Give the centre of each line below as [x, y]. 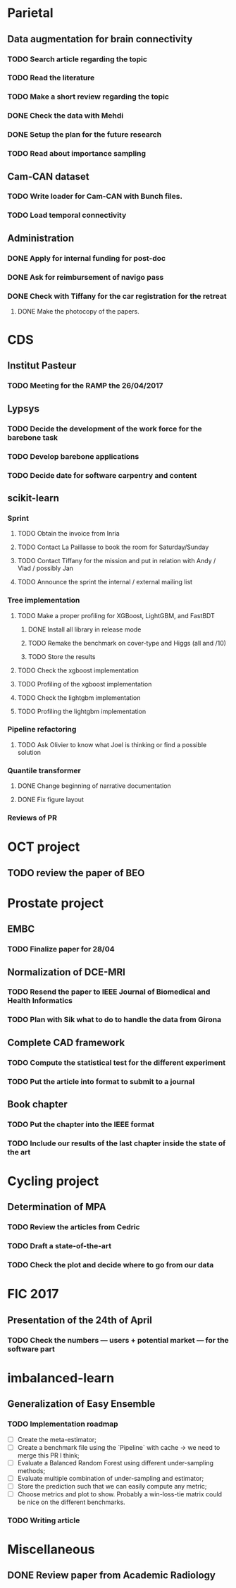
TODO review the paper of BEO [76, 873]
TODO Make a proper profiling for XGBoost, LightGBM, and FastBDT [116, 615]
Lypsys [24, 408]
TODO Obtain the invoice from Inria [68, 534]
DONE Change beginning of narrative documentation [94, 786]
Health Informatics [40, 1001]
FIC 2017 [33, 1294]
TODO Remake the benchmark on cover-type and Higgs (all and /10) [127, 643]
